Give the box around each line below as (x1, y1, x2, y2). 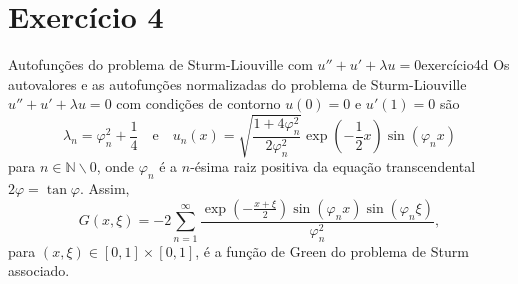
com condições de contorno (116, 93, 281, 114)
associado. (8, 260, 70, 281)
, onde (96, 156, 135, 177)
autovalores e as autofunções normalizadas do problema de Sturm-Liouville (8, 73, 467, 94)
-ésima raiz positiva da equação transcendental (190, 156, 476, 177)
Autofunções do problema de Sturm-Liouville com (8, 54, 313, 75)
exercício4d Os (421, 54, 510, 75)
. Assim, (79, 178, 130, 199)
